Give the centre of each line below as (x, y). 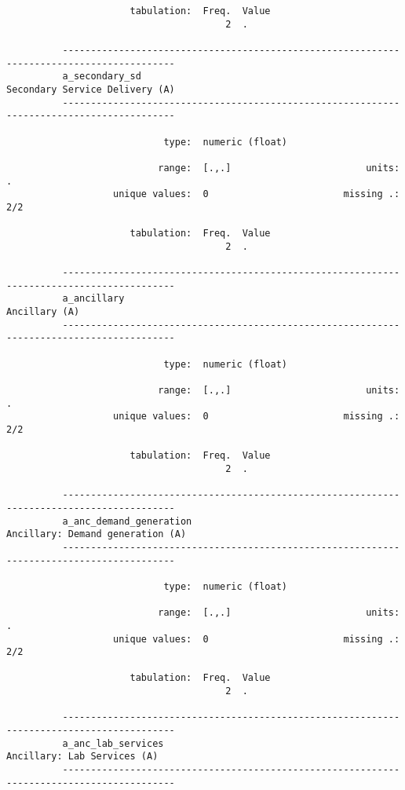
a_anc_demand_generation (127, 521)
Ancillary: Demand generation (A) (97, 534)
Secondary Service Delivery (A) (91, 89)
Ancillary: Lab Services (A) (82, 757)
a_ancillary (93, 299)
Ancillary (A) (43, 312)
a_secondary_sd (102, 77)
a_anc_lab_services (113, 743)
